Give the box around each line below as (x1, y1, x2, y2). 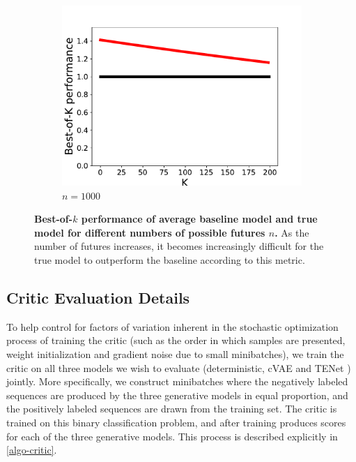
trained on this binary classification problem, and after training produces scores (6, 415, 346, 429)
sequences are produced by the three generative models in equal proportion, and (6, 387, 348, 402)
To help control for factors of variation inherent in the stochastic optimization (6, 319, 339, 334)
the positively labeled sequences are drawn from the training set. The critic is (6, 401, 337, 416)
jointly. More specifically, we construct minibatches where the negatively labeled (6, 374, 348, 389)
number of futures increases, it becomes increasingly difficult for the (34, 239, 324, 253)
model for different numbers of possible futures (34, 225, 265, 239)
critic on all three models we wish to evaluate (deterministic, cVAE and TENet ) (6, 360, 351, 375)
